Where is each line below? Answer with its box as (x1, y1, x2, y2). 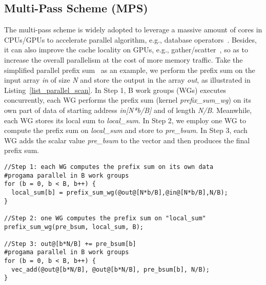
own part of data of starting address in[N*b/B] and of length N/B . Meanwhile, (4, 104, 252, 115)
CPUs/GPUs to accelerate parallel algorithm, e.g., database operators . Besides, (4, 34, 257, 45)
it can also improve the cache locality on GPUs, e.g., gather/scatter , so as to (4, 44, 248, 55)
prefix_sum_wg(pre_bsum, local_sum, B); (4, 223, 144, 231)
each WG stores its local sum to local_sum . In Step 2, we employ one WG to (4, 115, 246, 125)
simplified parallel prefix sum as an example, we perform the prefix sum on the (4, 64, 255, 75)
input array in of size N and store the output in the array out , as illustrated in (4, 74, 251, 85)
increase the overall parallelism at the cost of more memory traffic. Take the (4, 54, 243, 65)
